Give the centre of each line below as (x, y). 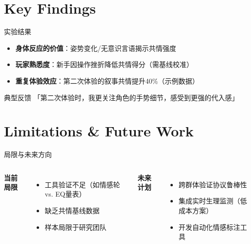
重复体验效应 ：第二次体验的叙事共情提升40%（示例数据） (107, 80)
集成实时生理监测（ (209, 201)
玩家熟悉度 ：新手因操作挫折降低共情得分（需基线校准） (104, 64)
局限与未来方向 (28, 154)
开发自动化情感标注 (209, 227)
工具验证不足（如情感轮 (82, 184)
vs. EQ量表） (65, 194)
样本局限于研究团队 (75, 227)
